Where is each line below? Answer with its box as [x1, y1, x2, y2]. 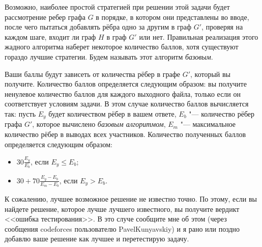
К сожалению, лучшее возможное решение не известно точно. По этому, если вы [5, 194, 257, 204]
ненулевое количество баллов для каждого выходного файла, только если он [5, 88, 241, 99]
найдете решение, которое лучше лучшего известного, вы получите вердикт [5, 203, 240, 214]
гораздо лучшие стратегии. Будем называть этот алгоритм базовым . [5, 51, 213, 62]
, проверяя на [201, 21, 243, 32]
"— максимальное [180, 119, 236, 129]
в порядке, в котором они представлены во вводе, [96, 11, 249, 22]
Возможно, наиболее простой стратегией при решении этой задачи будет [5, 2, 230, 12]
